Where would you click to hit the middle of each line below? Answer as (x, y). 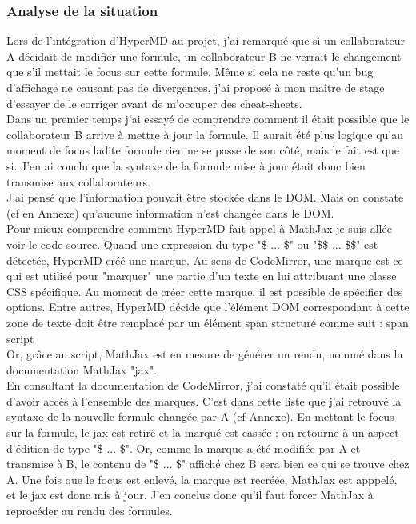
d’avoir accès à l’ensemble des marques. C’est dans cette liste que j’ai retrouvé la (204, 400)
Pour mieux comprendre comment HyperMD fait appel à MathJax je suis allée (199, 228)
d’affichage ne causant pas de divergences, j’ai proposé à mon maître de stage (196, 87)
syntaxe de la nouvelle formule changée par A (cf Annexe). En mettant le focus (200, 416)
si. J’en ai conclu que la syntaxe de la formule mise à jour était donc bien (186, 165)
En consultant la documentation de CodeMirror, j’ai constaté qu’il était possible (203, 385)
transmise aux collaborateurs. (79, 181)
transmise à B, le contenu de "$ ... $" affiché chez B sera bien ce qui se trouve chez (208, 464)
